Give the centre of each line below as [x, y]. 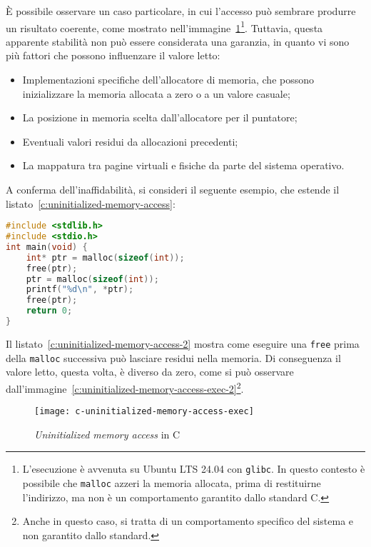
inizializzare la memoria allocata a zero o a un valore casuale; [156, 93]
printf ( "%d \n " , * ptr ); [80, 290]
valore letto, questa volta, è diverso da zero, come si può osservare [150, 372]
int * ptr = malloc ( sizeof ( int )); [105, 257]
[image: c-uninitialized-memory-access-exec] [144, 412]
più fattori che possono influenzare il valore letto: [113, 55]
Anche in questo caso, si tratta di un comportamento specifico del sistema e [188, 521]
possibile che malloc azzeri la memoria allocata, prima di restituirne [172, 483]
